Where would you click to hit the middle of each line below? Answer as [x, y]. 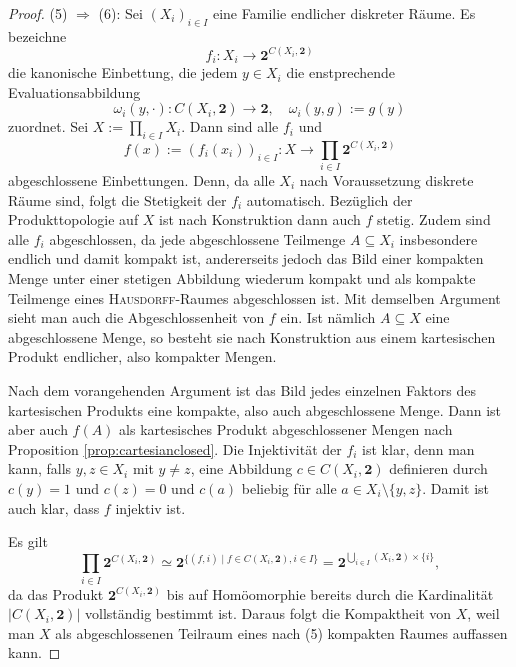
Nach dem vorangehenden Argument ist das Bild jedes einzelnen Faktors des [242, 389]
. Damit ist [456, 487]
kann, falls [40, 468]
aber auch [38, 429]
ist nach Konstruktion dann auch [260, 219]
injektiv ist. [150, 507]
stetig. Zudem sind [433, 219]
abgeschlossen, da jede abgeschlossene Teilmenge [197, 238]
